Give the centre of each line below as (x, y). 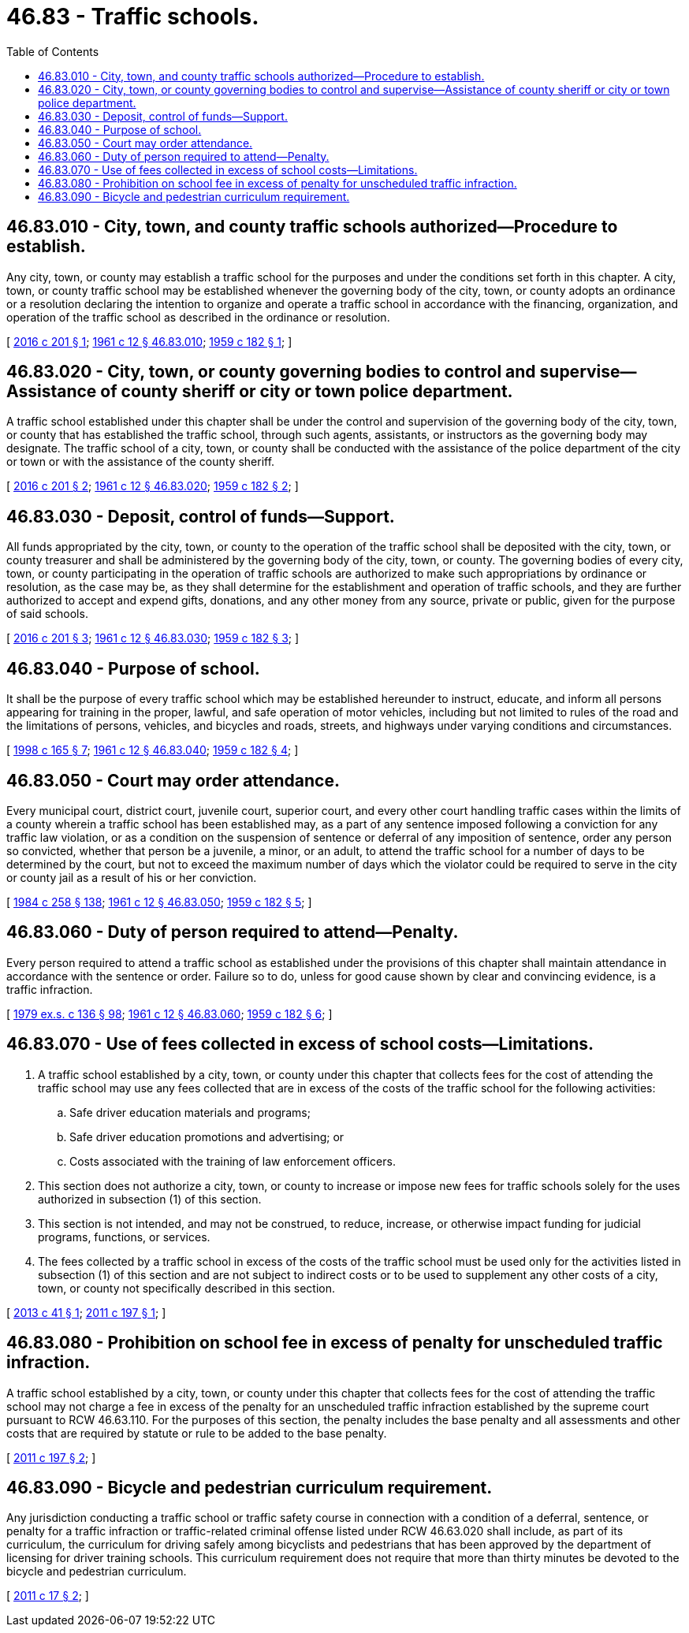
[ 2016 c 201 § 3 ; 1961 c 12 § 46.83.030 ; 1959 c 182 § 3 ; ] (153, 638)
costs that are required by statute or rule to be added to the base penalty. (197, 1433)
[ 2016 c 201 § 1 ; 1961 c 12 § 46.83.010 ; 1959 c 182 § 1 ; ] (149, 341)
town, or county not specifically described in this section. (186, 1288)
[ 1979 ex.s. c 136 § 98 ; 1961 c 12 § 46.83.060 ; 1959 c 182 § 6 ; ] (169, 1014)
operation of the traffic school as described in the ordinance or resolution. (198, 317)
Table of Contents (53, 51)
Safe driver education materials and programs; (190, 1112)
